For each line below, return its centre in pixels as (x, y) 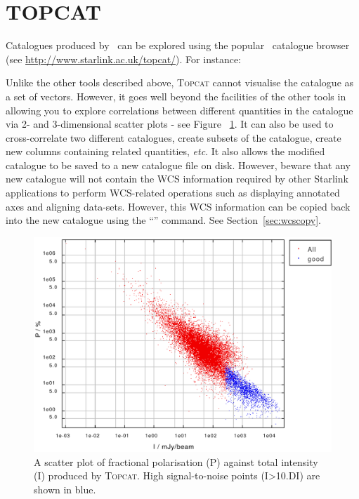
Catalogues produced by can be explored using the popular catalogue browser (178, 45)
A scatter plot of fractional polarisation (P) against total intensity (176, 461)
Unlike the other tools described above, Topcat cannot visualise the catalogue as (180, 82)
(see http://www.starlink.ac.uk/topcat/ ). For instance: (123, 59)
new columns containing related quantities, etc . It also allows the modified (165, 151)
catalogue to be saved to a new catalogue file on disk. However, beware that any (178, 165)
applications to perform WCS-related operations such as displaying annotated (173, 193)
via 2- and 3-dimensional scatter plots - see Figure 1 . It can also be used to (170, 124)
